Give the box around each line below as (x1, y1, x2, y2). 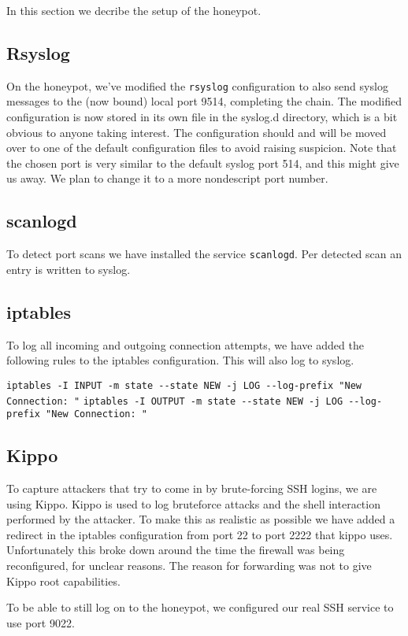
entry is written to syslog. (6, 261, 131, 277)
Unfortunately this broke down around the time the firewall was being (6, 542, 345, 558)
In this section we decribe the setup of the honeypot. (6, 2, 261, 18)
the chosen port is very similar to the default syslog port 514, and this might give (6, 154, 399, 171)
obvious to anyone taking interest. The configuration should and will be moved (6, 124, 387, 140)
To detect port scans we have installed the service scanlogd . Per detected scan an (6, 246, 402, 262)
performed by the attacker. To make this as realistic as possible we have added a (6, 511, 395, 527)
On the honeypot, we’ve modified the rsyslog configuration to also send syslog (6, 77, 388, 94)
